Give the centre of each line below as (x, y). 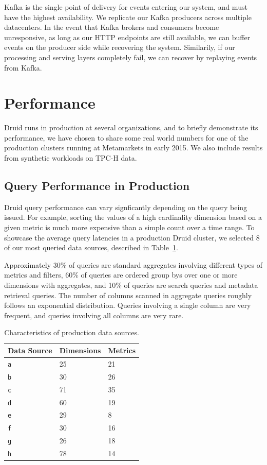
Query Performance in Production (97, 186)
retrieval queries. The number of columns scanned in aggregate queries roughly (128, 295)
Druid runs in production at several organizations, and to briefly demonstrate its (131, 127)
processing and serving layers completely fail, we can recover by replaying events (131, 57)
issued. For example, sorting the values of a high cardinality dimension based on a (133, 217)
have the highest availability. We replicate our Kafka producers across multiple (128, 17)
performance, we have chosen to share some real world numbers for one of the (126, 137)
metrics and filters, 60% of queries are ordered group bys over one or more (121, 275)
